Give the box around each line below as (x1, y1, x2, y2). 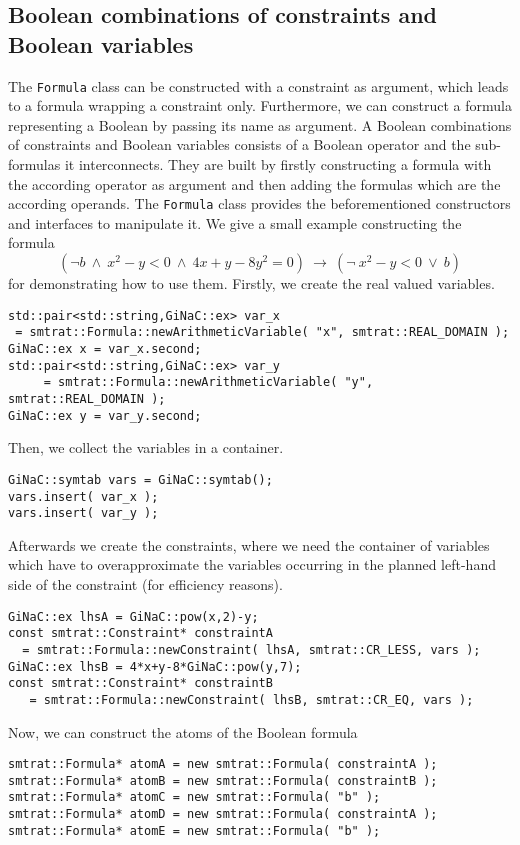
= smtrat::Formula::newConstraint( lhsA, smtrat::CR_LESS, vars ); (22, 642, 481, 657)
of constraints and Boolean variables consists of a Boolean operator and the (8, 134, 471, 155)
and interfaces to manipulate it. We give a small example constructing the (8, 212, 462, 233)
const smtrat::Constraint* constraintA (8, 626, 273, 641)
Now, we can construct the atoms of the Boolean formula (8, 721, 358, 742)
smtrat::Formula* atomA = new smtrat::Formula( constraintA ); (8, 757, 438, 772)
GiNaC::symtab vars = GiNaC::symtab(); (8, 472, 273, 487)
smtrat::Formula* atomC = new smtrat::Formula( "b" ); (8, 790, 381, 805)
